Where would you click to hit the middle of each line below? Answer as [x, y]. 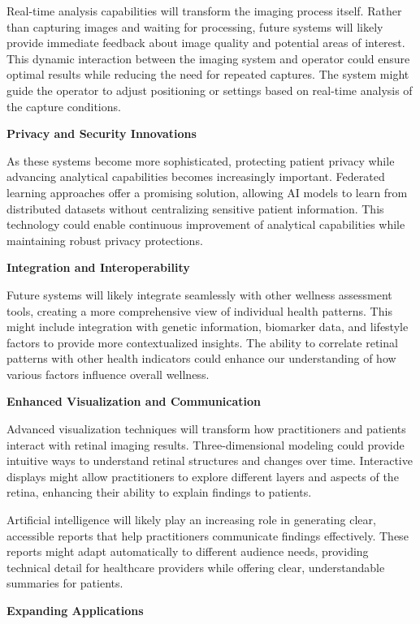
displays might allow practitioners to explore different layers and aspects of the [203, 476]
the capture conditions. [64, 106]
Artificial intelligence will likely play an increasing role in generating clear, [191, 520]
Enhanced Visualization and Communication [134, 401]
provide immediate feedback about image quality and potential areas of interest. [206, 43]
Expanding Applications [75, 610]
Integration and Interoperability [98, 267]
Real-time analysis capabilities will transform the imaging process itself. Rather [204, 11]
